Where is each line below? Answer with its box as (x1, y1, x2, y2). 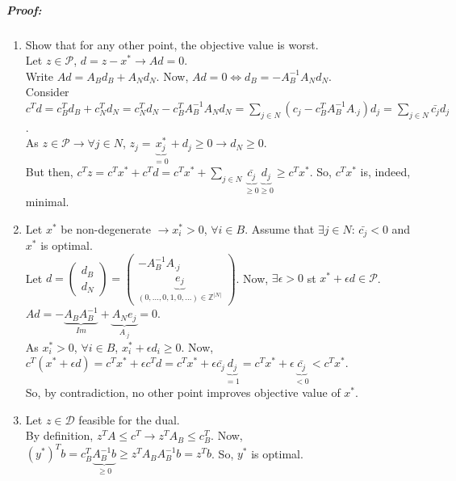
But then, (25, 163, 73, 180)
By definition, (25, 427, 94, 444)
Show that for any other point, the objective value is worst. (25, 36, 319, 53)
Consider (25, 83, 69, 100)
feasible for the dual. (78, 411, 180, 428)
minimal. (25, 193, 69, 210)
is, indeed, (360, 163, 411, 180)
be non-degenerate (61, 220, 151, 237)
